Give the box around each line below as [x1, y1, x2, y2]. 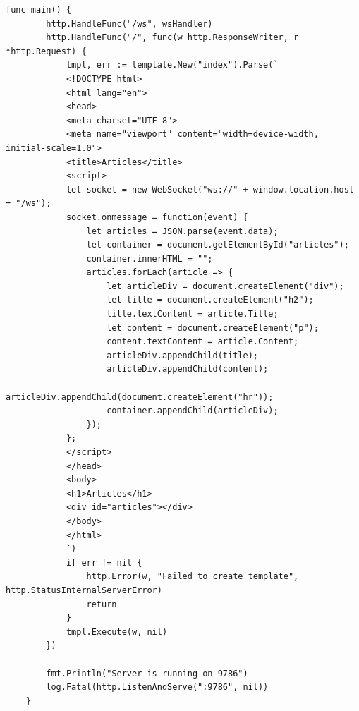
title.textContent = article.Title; [107, 309, 279, 320]
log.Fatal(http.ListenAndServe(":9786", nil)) [46, 682, 269, 693]
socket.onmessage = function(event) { [66, 212, 248, 222]
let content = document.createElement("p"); [107, 322, 319, 333]
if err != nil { [66, 557, 142, 568]
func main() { [6, 5, 72, 15]
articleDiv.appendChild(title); [107, 350, 258, 360]
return [86, 599, 117, 609]
